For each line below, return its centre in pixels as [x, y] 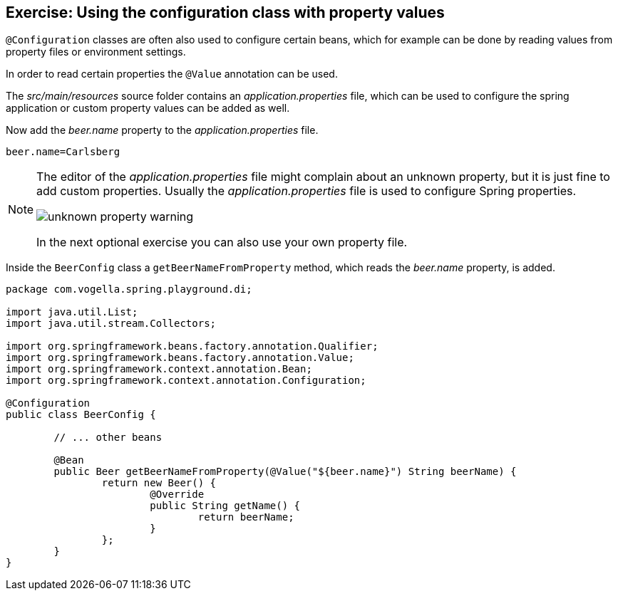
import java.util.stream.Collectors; [111, 324]
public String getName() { [225, 506]
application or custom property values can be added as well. [148, 108]
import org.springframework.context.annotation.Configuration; [186, 381]
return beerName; [246, 517]
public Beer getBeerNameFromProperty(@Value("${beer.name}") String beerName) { [285, 472]
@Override [177, 495]
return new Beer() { [159, 483]
